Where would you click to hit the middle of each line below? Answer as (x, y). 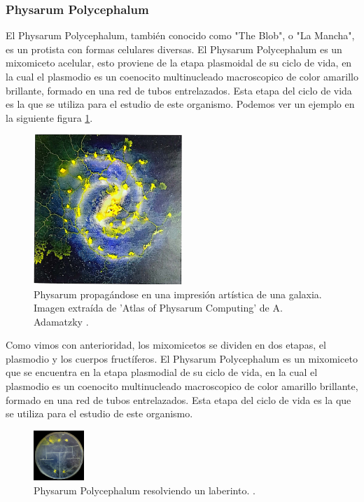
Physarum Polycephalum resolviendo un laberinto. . (145, 490)
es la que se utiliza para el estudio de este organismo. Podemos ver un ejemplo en (180, 104)
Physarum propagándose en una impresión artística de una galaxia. (178, 294)
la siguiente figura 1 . (49, 117)
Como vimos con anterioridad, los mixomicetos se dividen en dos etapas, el (166, 345)
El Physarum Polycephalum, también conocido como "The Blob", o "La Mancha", (180, 35)
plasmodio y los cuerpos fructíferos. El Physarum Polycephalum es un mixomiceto (182, 358)
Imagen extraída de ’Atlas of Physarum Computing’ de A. (158, 308)
